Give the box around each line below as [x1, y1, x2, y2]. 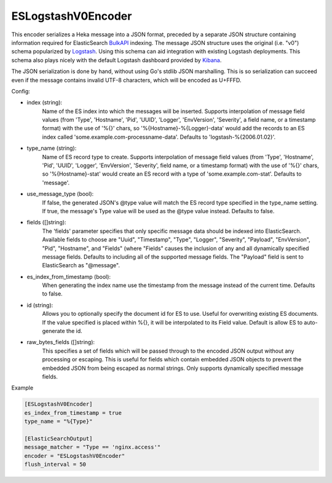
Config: [11, 87, 31, 95]
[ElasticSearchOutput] [24, 435, 93, 442]
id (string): [26, 301, 53, 308]
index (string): [26, 99, 63, 106]
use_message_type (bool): [26, 190, 94, 198]
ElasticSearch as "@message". [42, 262, 120, 269]
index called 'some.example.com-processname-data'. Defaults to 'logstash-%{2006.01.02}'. [42, 133, 276, 141]
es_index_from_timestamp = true [24, 409, 122, 416]
